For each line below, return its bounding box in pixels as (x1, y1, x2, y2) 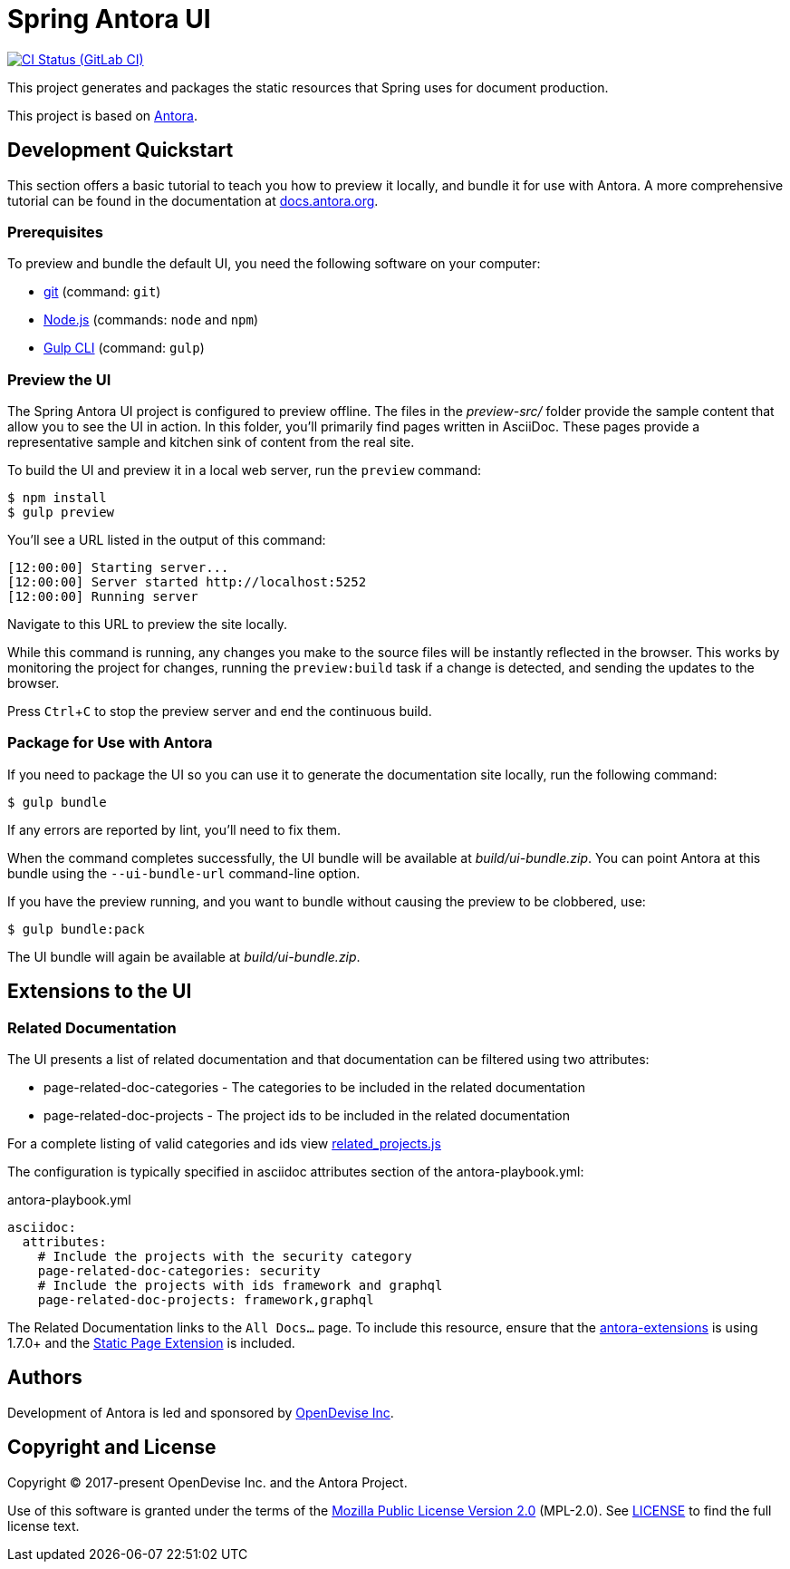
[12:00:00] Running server (7, 589, 198, 605)
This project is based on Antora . (7, 107, 198, 123)
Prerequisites (7, 222, 103, 241)
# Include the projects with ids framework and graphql (37, 1278, 443, 1293)
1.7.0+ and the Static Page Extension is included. (7, 1335, 295, 1351)
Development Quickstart (7, 139, 234, 162)
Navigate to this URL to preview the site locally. (7, 616, 288, 633)
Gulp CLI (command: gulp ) (43, 340, 205, 356)
